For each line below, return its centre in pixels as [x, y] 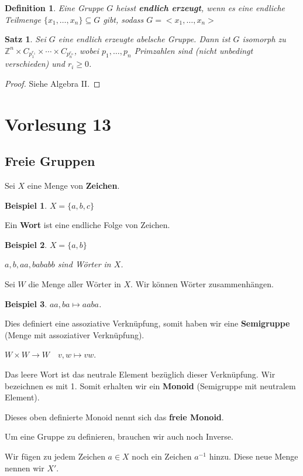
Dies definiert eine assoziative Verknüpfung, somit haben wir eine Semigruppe [147, 323]
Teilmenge [23, 19]
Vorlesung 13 [58, 123]
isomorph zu [264, 39]
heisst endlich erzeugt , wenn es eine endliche [201, 8]
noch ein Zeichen [162, 456]
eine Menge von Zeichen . [73, 186]
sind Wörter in [84, 264]
